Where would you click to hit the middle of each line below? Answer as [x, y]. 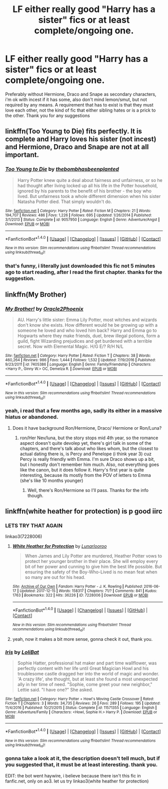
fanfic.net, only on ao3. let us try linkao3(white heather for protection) [77, 781]
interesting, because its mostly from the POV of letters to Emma [85, 475]
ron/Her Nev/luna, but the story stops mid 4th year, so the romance [89, 438]
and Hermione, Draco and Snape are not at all [77, 147]
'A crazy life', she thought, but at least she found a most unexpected [87, 679]
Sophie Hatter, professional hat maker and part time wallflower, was [87, 663]
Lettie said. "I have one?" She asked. [55, 690]
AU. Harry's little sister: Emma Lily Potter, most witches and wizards [87, 320]
